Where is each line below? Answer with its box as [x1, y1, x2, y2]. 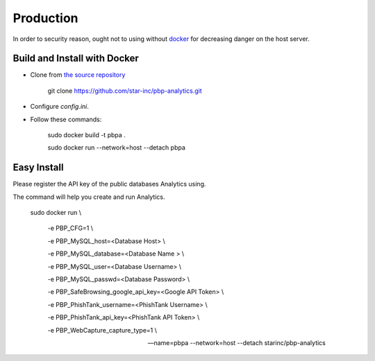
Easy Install [12, 161, 64, 173]
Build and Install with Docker [12, 53, 139, 64]
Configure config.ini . [30, 103, 90, 111]
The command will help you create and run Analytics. [12, 193, 165, 201]
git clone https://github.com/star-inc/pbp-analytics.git [47, 87, 202, 95]
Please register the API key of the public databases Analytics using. [12, 180, 206, 188]
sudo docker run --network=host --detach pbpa [47, 143, 185, 152]
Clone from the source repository [30, 71, 126, 79]
